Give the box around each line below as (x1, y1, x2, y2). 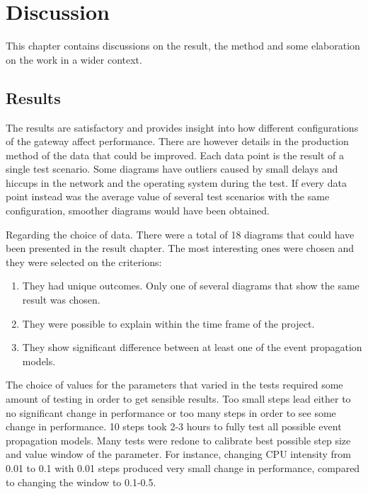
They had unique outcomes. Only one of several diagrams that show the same (22, 278, 360, 293)
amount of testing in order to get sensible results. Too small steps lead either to (6, 391, 351, 406)
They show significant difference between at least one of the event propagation (22, 340, 362, 355)
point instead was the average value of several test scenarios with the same (6, 189, 330, 204)
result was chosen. (22, 292, 100, 307)
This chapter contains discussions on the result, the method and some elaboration (6, 38, 360, 53)
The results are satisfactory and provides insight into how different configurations (6, 120, 359, 134)
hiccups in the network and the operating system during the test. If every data (6, 175, 347, 190)
